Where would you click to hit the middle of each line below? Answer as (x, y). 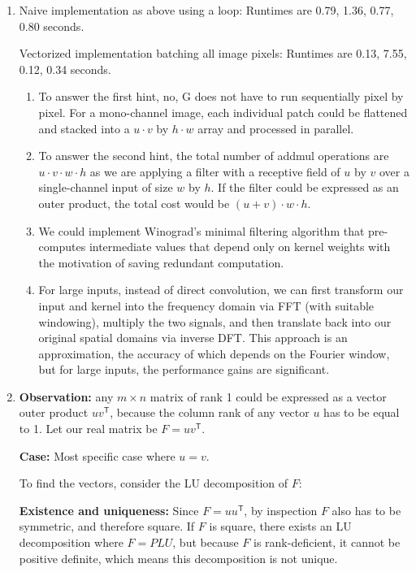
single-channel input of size (106, 187)
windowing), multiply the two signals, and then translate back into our (215, 321)
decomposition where (71, 542)
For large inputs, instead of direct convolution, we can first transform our (221, 290)
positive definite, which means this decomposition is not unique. (178, 558)
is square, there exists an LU (280, 526)
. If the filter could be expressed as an (305, 187)
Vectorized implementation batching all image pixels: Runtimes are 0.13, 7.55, (213, 53)
